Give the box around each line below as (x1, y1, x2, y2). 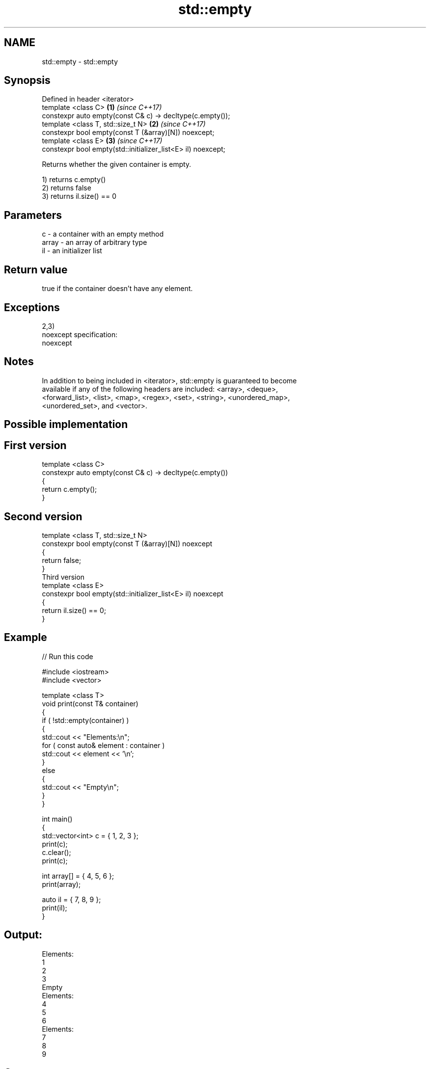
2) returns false (42, 184, 91, 192)
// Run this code (42, 652, 93, 661)
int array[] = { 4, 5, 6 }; (42, 871, 114, 880)
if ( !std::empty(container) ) (42, 716, 129, 724)
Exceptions (4, 301, 60, 314)
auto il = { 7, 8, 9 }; (42, 895, 101, 904)
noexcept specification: (42, 330, 118, 339)
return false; (42, 556, 81, 564)
